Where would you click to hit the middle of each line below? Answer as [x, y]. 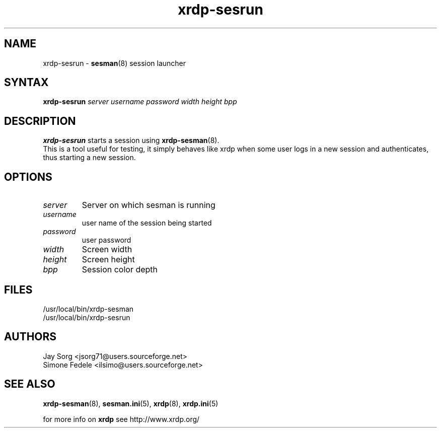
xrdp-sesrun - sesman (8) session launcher [115, 63]
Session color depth [120, 270]
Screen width [107, 249]
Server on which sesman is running [149, 205]
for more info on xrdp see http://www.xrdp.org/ [121, 419]
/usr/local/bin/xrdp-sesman [88, 309]
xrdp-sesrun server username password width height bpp [140, 102]
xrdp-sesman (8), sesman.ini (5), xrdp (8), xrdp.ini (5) [131, 403]
